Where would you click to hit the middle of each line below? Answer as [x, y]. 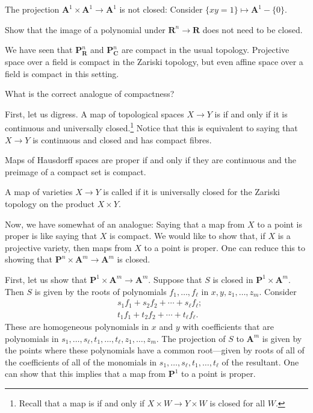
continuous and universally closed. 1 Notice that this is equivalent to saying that [151, 127]
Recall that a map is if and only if [82, 403]
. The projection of [191, 338]
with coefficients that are [228, 327]
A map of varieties [39, 192]
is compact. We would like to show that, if [187, 236]
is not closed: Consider [161, 9]
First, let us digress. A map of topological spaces [95, 113]
